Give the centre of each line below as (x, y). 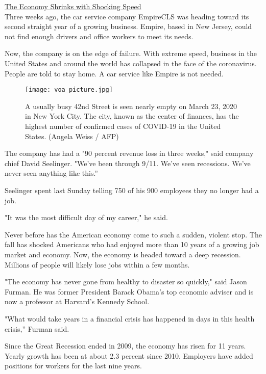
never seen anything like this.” (51, 173)
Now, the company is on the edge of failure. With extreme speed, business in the (131, 53)
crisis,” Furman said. (37, 328)
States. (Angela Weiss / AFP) (72, 136)
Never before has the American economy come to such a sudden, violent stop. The (133, 234)
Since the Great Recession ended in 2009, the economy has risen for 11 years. (125, 346)
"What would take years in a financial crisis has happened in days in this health (130, 318)
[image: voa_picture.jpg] (69, 90)
